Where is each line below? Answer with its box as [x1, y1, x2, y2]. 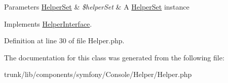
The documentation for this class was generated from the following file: [4, 52, 224, 62]
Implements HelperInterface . [4, 18, 92, 29]
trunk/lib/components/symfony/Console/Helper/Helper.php [4, 69, 192, 79]
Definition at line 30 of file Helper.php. [4, 35, 125, 46]
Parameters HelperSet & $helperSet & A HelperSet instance [4, 2, 189, 12]
